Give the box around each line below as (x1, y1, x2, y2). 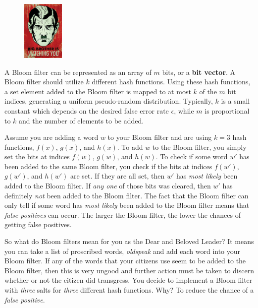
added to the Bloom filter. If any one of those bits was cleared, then (4, 181, 211, 191)
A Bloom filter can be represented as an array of (4, 66, 152, 77)
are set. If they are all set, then (70, 171, 165, 181)
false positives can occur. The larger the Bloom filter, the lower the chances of (4, 209, 241, 220)
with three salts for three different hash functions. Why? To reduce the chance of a (4, 285, 254, 295)
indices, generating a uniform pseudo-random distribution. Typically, (4, 96, 213, 106)
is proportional (205, 105, 250, 116)
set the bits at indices (4, 151, 70, 162)
